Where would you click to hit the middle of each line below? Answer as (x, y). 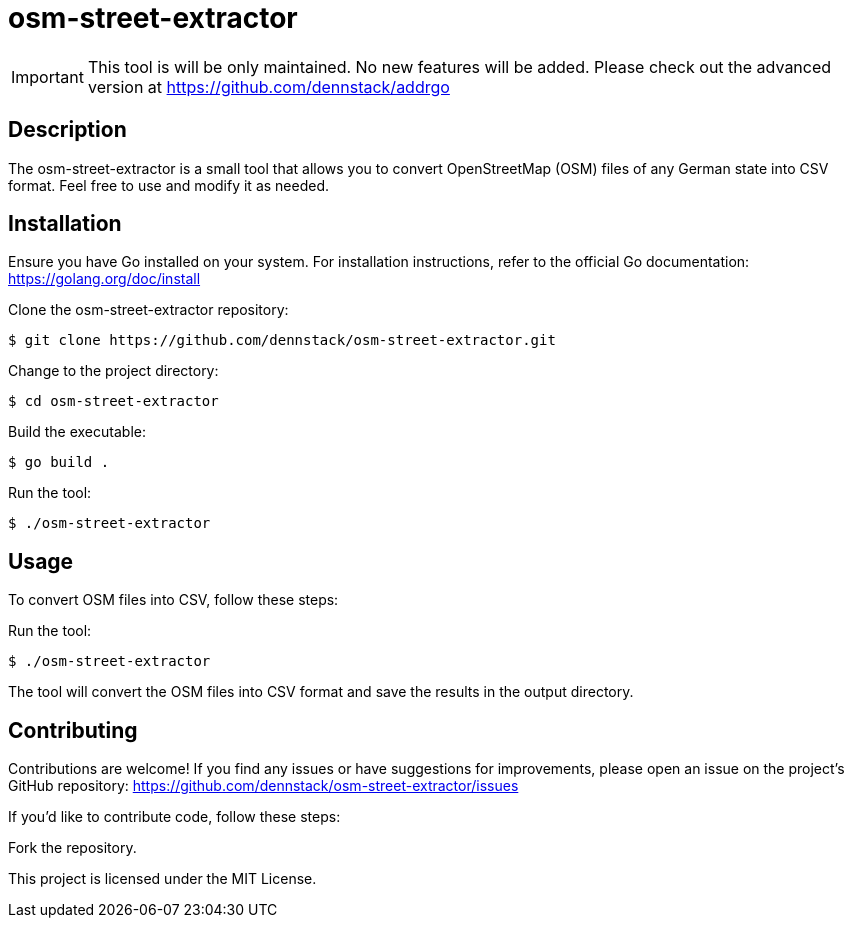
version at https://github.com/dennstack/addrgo (268, 86)
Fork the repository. (72, 848)
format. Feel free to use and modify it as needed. (169, 185)
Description (67, 130)
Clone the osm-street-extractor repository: (148, 310)
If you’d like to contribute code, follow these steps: (174, 817)
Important (47, 76)
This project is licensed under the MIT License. (162, 879)
